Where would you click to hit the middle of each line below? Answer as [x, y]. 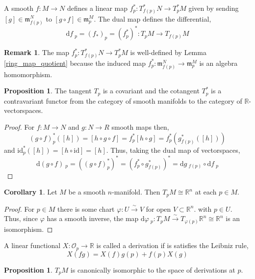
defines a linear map [97, 8]
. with [203, 209]
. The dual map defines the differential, [153, 18]
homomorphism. [28, 74]
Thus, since [21, 218]
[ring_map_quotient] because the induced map [75, 63]
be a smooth [87, 192]
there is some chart [86, 209]
